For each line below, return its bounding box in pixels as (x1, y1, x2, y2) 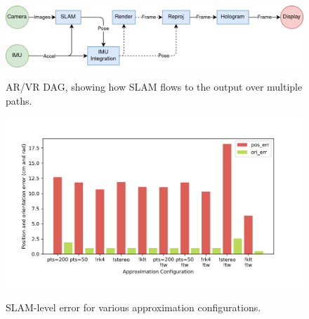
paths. (6, 93, 32, 108)
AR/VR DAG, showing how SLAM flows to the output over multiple (6, 79, 303, 94)
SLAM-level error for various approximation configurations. (6, 300, 261, 315)
